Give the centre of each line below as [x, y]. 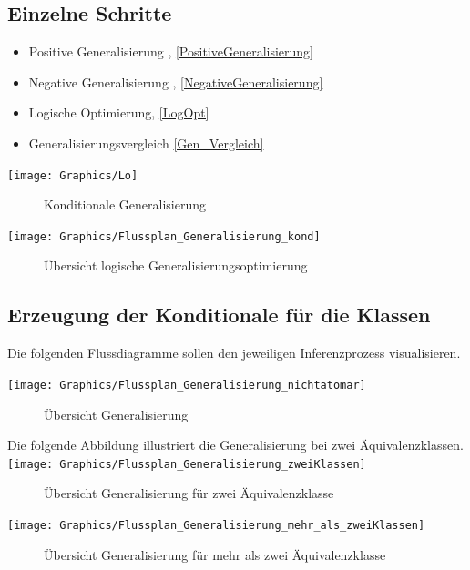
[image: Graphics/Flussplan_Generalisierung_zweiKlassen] [187, 464]
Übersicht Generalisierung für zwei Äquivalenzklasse [189, 493]
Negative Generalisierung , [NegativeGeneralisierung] [176, 81]
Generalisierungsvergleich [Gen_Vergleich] [146, 142]
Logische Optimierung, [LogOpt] [119, 112]
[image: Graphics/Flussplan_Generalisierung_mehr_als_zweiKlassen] [216, 525]
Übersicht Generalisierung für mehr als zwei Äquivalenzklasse [215, 554]
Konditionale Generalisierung [125, 204]
